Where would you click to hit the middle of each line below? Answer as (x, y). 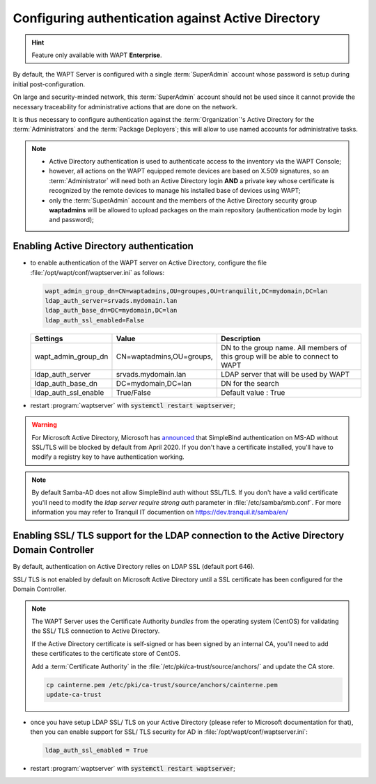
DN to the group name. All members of (284, 347)
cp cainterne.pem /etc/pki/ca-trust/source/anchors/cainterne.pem (162, 685)
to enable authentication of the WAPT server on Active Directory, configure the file (149, 263)
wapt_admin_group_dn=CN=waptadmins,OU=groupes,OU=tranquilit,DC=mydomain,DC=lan (186, 291)
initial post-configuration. (49, 84)
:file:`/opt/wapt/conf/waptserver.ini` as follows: (97, 272)
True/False (133, 392)
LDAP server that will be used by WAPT (285, 374)
